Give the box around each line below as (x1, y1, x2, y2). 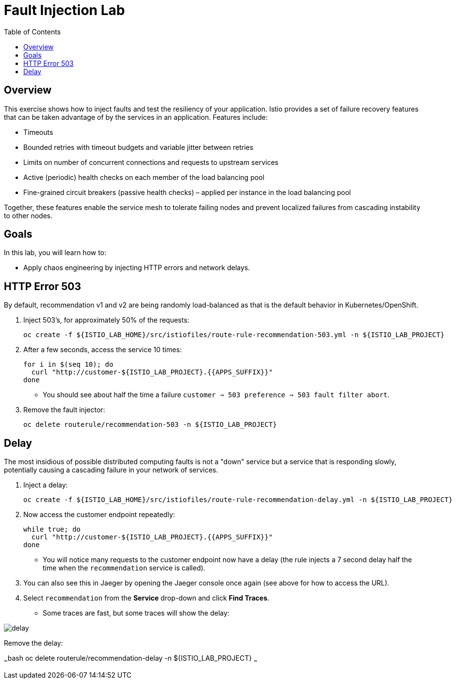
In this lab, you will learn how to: (4, 248, 107, 257)
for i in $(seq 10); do (23, 360, 114, 369)
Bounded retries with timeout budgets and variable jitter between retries (23, 143, 254, 151)
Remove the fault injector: (23, 406, 105, 414)
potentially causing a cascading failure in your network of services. (4, 466, 218, 474)
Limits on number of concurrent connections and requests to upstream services (23, 158, 278, 166)
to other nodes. (4, 211, 53, 220)
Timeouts (23, 128, 53, 136)
